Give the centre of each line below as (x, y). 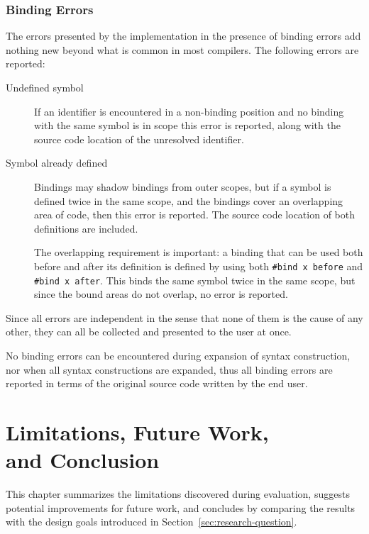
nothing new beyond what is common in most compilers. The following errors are (182, 49)
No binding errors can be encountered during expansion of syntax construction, (178, 356)
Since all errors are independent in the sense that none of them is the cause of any (184, 317)
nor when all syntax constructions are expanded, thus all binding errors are (169, 369)
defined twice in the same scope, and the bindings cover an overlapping (189, 200)
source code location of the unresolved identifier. (139, 139)
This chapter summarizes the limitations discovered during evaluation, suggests (178, 494)
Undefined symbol (45, 87)
